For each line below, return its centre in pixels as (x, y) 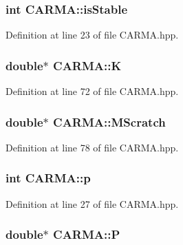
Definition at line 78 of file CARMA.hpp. (92, 147)
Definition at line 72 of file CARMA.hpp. (92, 91)
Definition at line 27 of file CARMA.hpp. (92, 203)
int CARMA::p (48, 178)
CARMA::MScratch (109, 121)
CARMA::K (87, 65)
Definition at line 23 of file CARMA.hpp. (92, 35)
